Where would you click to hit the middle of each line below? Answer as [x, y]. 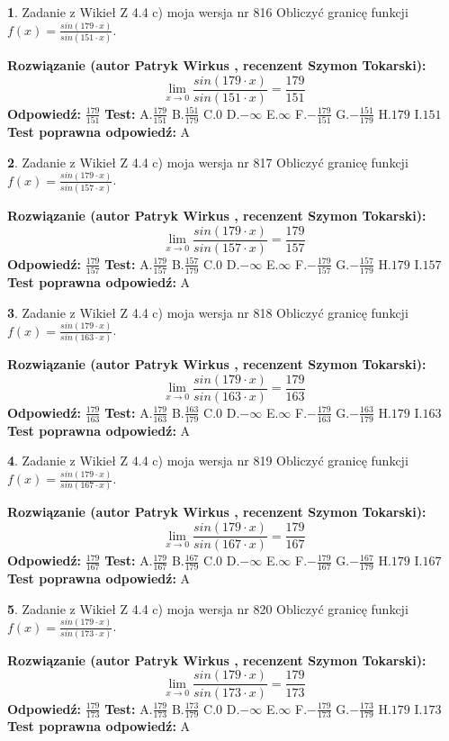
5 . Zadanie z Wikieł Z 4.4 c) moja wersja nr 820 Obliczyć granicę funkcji [208, 608]
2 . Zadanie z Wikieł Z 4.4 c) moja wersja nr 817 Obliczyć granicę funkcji [208, 162]
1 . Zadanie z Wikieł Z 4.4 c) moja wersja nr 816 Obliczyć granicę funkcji [208, 12]
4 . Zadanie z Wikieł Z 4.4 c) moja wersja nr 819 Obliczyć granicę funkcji [208, 461]
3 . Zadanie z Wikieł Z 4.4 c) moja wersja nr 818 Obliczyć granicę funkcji [208, 312]
